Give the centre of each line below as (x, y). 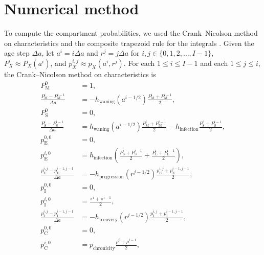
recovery (108, 219)
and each (214, 63)
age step (17, 53)
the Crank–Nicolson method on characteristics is (80, 74)
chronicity (104, 249)
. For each (139, 63)
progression (111, 177)
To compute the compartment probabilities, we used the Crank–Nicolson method (131, 33)
